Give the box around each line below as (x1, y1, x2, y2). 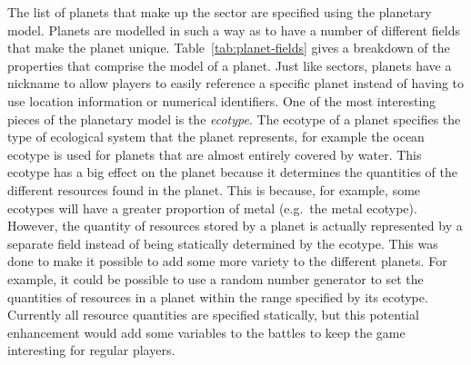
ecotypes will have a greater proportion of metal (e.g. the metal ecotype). (7, 198, 417, 217)
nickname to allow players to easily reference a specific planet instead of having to (7, 74, 465, 93)
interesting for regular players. (7, 340, 175, 360)
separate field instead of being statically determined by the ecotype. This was (7, 233, 438, 252)
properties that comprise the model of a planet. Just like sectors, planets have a (7, 55, 452, 74)
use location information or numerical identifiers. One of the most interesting (7, 91, 436, 110)
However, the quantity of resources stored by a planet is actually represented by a (7, 216, 463, 235)
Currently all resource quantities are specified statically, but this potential (7, 305, 419, 324)
